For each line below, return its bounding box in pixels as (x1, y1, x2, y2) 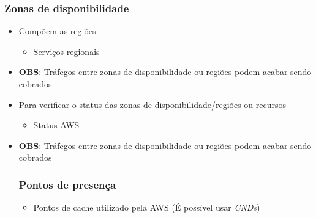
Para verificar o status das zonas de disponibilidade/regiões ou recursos (18, 98, 287, 111)
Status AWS (33, 118, 80, 131)
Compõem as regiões (18, 24, 96, 37)
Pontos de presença (18, 176, 116, 192)
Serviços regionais (33, 45, 100, 57)
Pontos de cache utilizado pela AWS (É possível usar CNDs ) (33, 201, 260, 214)
